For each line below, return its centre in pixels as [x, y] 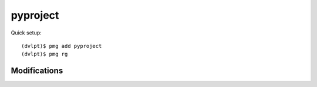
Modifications [37, 71]
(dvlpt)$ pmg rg [45, 54]
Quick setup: [26, 33]
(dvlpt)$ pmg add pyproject [62, 46]
